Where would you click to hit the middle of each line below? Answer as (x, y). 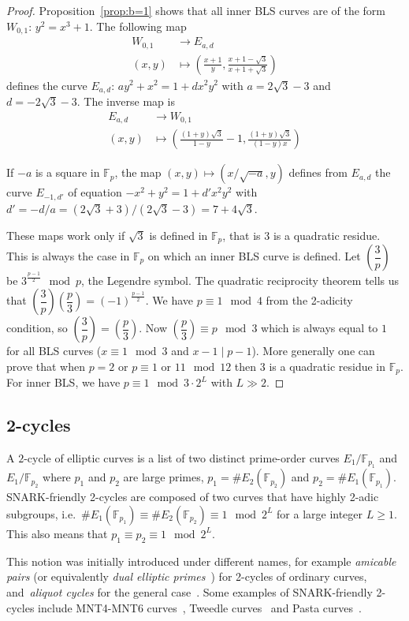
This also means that (57, 533)
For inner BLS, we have (63, 382)
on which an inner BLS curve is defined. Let (254, 256)
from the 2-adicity (309, 300)
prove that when (46, 366)
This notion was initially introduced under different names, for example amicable (201, 561)
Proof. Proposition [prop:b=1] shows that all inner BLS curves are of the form (196, 10)
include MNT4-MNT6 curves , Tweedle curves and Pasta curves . (200, 607)
